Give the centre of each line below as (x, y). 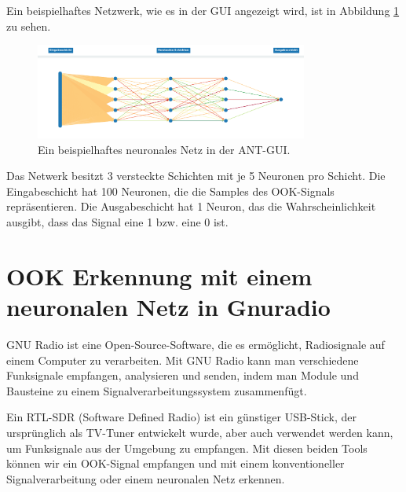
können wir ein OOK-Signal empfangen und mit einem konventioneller (176, 463)
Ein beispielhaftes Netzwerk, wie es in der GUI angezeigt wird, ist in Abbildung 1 (203, 10)
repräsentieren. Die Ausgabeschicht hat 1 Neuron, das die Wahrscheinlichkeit (191, 206)
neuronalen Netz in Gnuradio (168, 307)
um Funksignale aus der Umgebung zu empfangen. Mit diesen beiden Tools (187, 448)
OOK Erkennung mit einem (159, 275)
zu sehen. (29, 26)
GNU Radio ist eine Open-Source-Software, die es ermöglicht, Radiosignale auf (196, 344)
